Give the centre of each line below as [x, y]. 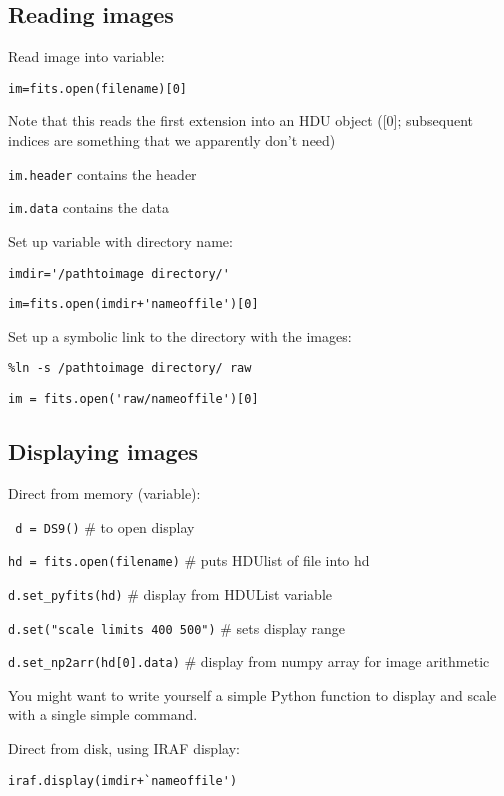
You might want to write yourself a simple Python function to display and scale [252, 694]
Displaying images [103, 451]
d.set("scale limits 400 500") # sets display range [176, 627]
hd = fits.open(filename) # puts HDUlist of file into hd [189, 560]
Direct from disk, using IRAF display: [124, 748]
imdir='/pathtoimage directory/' [119, 273]
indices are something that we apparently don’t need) [172, 140]
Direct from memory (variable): [104, 492]
